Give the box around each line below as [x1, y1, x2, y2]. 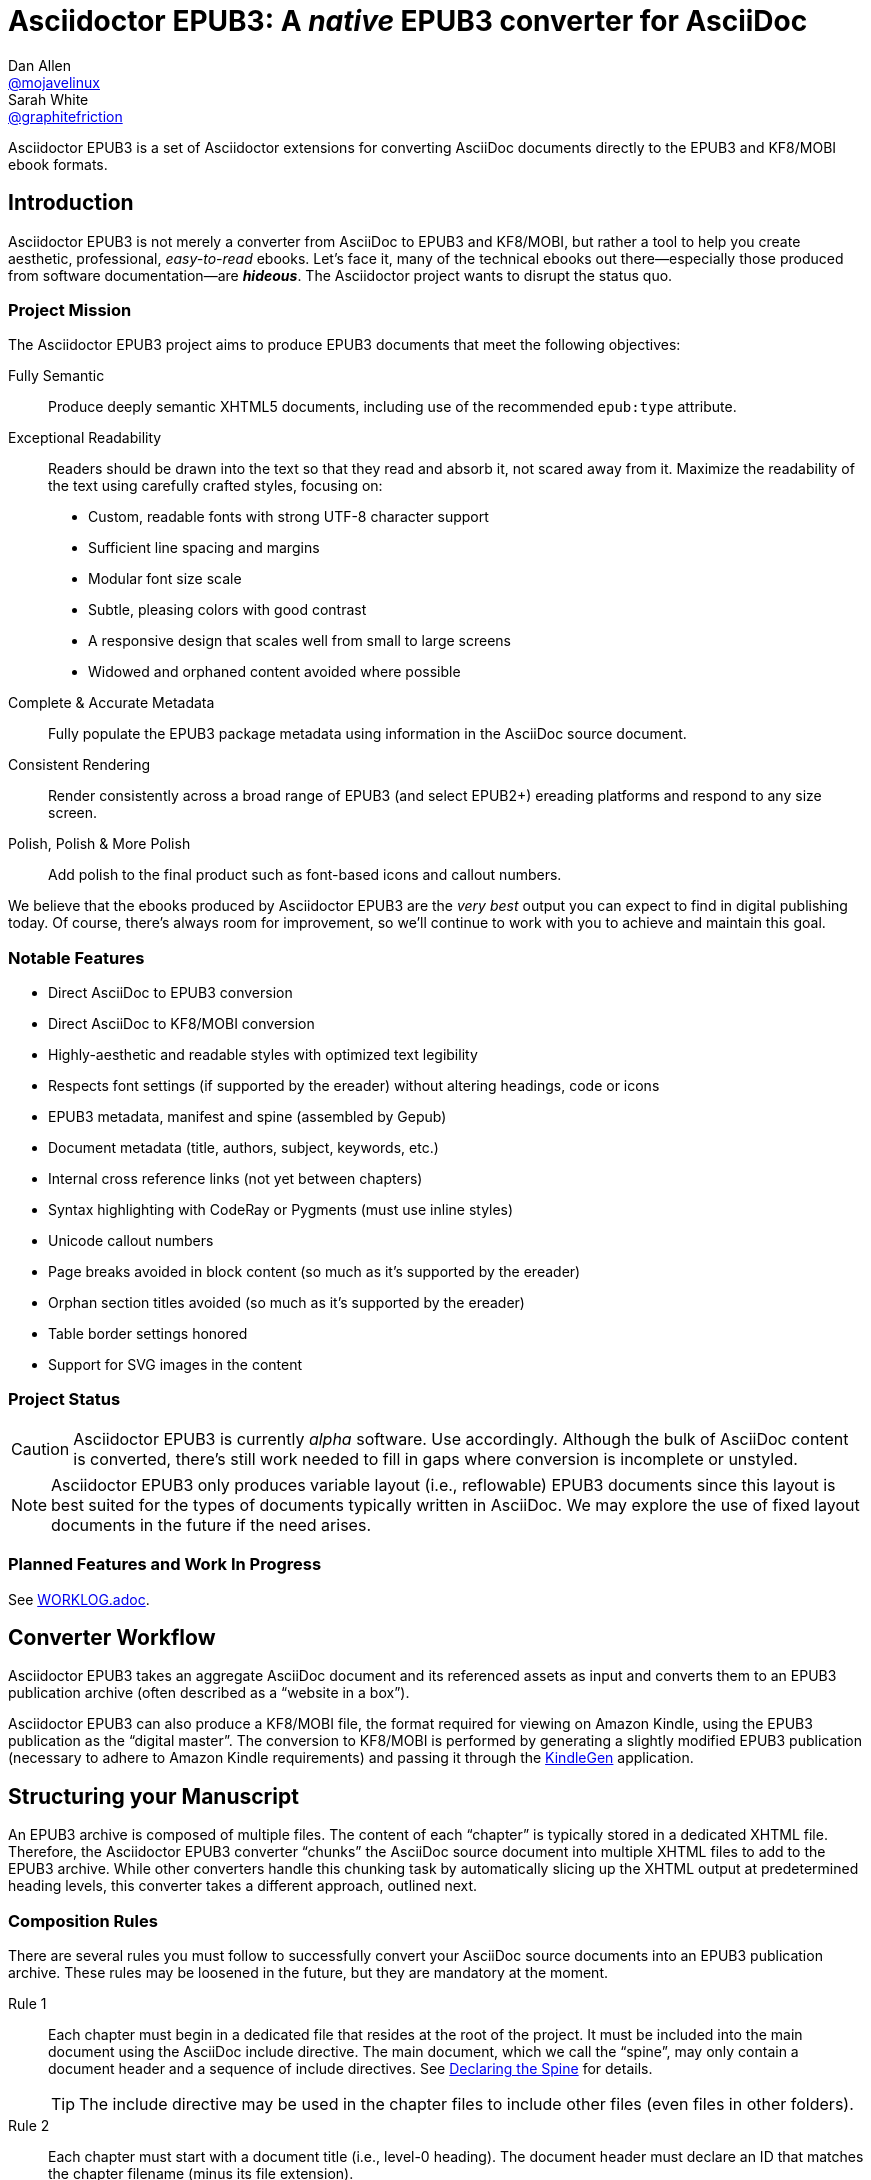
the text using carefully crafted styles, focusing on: [48, 477, 383, 495]
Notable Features [8, 947, 145, 968]
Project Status [8, 1389, 121, 1410]
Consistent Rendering [8, 756, 151, 774]
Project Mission [8, 299, 132, 320]
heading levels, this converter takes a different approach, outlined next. [8, 1877, 478, 1895]
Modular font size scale [88, 570, 242, 588]
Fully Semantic [8, 367, 105, 385]
